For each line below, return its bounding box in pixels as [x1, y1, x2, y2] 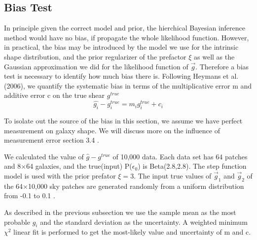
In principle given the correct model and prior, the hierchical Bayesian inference [4, 23, 245, 33]
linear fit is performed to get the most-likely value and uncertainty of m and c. [13, 227, 251, 237]
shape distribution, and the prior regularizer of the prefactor [4, 51, 186, 61]
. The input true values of [134, 170, 212, 180]
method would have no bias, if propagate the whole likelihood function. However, [4, 32, 249, 42]
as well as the [194, 51, 235, 61]
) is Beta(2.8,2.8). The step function [138, 161, 247, 171]
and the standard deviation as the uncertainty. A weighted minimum [40, 216, 248, 227]
